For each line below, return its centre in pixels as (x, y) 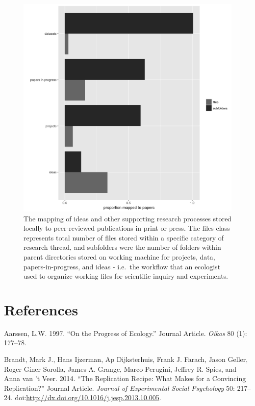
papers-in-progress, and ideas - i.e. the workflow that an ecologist (122, 266)
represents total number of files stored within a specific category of (124, 237)
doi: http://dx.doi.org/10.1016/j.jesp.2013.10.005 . (88, 397)
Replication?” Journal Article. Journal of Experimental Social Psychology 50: (119, 388)
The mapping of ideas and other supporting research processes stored (127, 218)
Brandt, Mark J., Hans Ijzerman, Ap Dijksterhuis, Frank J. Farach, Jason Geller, (126, 359)
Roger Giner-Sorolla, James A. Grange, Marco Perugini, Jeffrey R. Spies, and (120, 369)
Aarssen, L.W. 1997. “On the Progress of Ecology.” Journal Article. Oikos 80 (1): (126, 333)
